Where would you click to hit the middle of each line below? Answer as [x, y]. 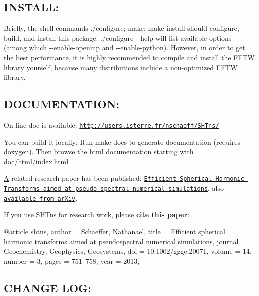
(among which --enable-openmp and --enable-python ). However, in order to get [125, 48]
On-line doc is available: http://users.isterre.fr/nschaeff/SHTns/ [112, 125]
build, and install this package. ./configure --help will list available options [118, 38]
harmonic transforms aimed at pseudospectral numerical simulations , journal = [125, 241]
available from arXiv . [41, 197]
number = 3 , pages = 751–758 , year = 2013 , [72, 260]
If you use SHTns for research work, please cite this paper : [97, 214]
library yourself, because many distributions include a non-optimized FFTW [121, 67]
